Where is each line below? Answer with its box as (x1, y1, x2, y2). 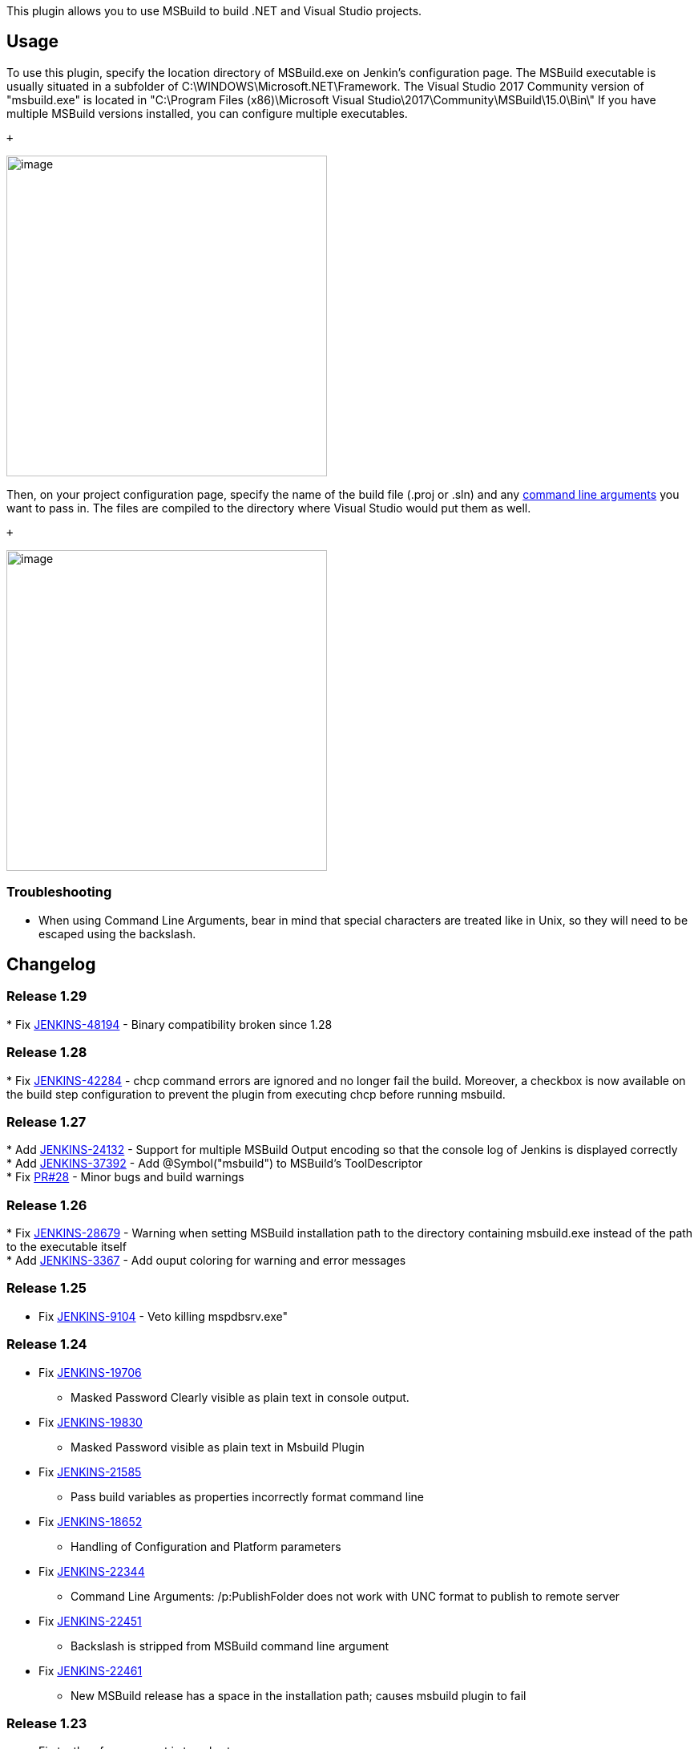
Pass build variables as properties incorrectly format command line (71, 1489, 424, 1504)
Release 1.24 (6, 1336, 87, 1353)
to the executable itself (6, 1240, 127, 1254)
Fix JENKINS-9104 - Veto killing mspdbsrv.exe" (38, 1309, 288, 1323)
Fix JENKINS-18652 (38, 1514, 143, 1528)
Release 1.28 (6, 1044, 87, 1061)
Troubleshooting (6, 884, 112, 901)
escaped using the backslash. (38, 926, 196, 941)
